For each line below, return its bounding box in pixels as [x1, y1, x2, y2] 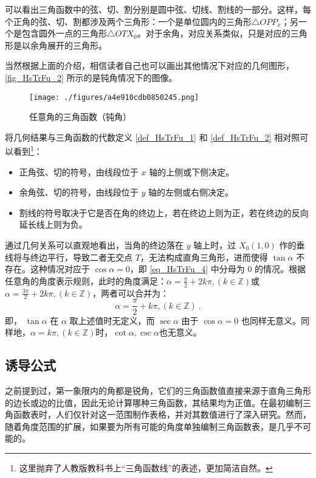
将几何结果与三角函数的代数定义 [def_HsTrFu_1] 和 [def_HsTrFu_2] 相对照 [5, 130, 300, 143]
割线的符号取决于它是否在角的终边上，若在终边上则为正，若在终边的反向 [19, 206, 309, 219]
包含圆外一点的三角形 [21, 27, 107, 40]
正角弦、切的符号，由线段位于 [19, 165, 139, 178]
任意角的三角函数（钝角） [29, 110, 131, 123]
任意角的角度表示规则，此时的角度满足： [5, 274, 167, 287]
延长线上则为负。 [19, 218, 88, 231]
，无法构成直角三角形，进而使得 [140, 250, 268, 263]
